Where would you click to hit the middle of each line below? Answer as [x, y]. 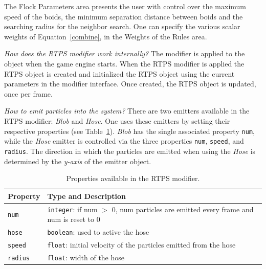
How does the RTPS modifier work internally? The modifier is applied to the [125, 53]
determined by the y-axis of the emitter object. [78, 161]
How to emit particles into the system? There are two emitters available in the [127, 111]
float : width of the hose [86, 257]
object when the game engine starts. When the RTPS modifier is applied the [124, 63]
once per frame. [28, 93]
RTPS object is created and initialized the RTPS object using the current [119, 73]
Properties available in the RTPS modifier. [133, 178]
